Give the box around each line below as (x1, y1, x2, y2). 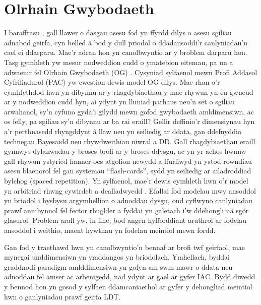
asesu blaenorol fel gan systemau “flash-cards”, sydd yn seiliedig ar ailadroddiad (4, 165, 251, 176)
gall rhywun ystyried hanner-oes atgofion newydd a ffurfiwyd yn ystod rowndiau (4, 155, 252, 166)
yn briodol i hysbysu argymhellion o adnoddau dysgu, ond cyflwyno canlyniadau (4, 195, 252, 206)
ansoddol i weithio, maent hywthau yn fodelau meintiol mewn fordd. (4, 225, 216, 235)
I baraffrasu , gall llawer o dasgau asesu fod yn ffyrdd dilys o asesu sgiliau (4, 27, 232, 38)
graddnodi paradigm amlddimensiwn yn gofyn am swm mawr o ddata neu (4, 261, 233, 272)
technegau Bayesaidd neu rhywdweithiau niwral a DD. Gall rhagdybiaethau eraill (4, 136, 255, 146)
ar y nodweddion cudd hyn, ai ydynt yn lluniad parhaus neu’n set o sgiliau (4, 96, 235, 107)
